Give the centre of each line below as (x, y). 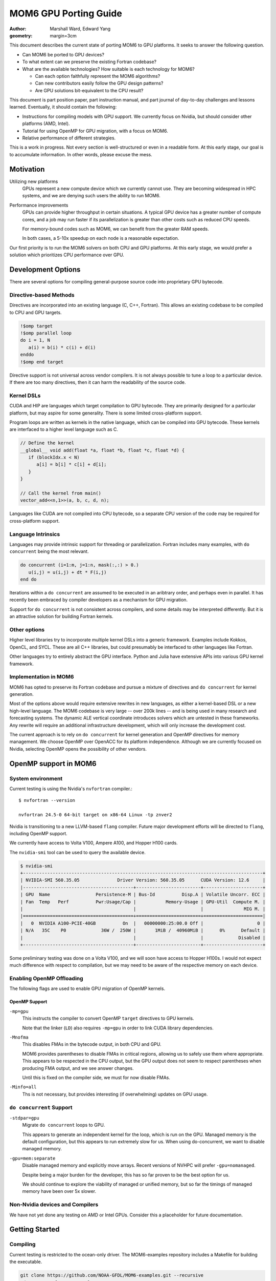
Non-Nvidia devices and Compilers (54, 1205)
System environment (36, 778)
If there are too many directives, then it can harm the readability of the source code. (98, 382)
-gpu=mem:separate (32, 1158)
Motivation (27, 169)
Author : (18, 29)
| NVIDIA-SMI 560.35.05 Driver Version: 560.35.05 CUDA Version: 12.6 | (143, 880)
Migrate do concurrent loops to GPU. (64, 1125)
